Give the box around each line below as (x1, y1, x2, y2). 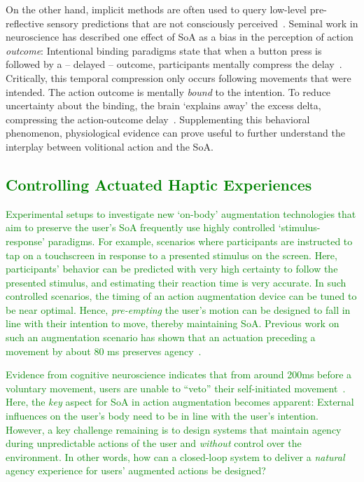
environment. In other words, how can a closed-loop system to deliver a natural (6, 449, 345, 464)
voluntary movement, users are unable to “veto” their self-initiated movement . (6, 380, 346, 395)
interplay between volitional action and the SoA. (6, 139, 213, 153)
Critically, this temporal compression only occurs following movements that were (6, 70, 351, 85)
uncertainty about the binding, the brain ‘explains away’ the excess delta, (6, 98, 321, 113)
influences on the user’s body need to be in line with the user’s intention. (6, 408, 318, 423)
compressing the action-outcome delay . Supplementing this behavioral (6, 111, 310, 126)
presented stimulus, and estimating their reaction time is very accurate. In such (6, 275, 346, 289)
